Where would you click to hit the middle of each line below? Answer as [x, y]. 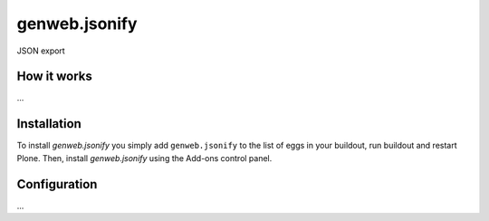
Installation [49, 124]
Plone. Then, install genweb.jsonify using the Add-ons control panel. [144, 158]
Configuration [57, 184]
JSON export [41, 51]
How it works [54, 77]
